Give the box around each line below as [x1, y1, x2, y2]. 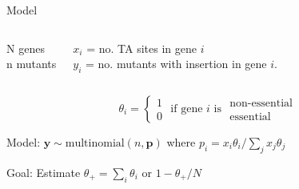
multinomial [65, 137, 125, 149]
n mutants [6, 55, 57, 72]
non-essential [229, 98, 293, 110]
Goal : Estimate [6, 163, 81, 180]
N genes [6, 39, 45, 56]
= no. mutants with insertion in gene [86, 55, 267, 72]
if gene [170, 103, 203, 115]
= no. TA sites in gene [86, 39, 197, 56]
